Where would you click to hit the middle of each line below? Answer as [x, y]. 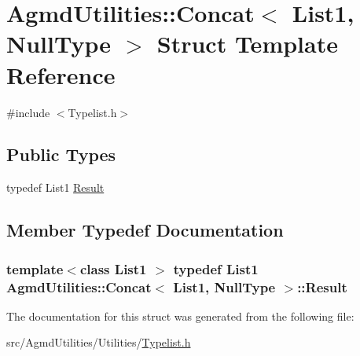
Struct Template [247, 44]
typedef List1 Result [55, 187]
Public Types [61, 154]
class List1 [113, 268]
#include [28, 112]
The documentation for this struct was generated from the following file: [180, 316]
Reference [61, 74]
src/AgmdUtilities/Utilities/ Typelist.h [99, 342]
